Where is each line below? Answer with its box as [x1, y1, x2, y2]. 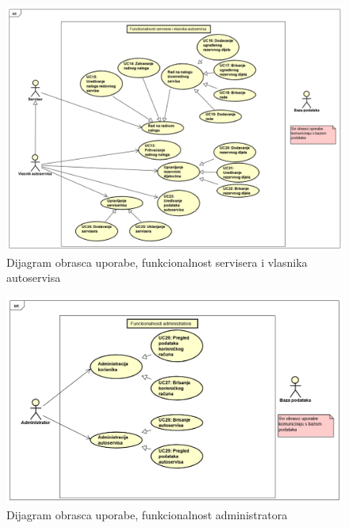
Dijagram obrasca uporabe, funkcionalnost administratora [6, 506, 288, 522]
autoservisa [6, 269, 61, 286]
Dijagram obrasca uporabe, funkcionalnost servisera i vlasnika [6, 253, 308, 270]
